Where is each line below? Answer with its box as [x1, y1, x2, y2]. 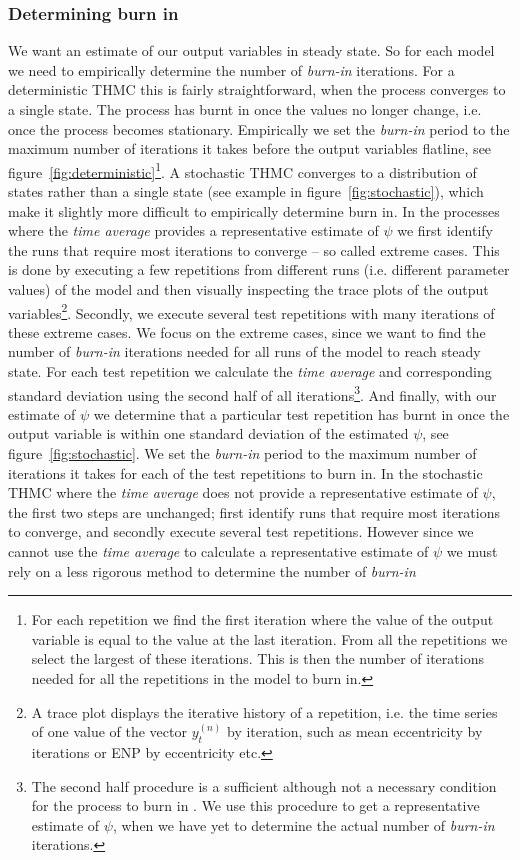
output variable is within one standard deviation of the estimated [8, 423, 409, 444]
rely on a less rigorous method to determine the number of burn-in [8, 560, 416, 581]
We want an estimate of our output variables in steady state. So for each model [8, 40, 495, 61]
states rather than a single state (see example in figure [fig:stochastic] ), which [8, 181, 484, 202]
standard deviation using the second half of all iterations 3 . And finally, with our [8, 381, 497, 405]
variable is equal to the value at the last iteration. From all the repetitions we [31, 628, 508, 649]
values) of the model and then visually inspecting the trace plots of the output [8, 279, 489, 299]
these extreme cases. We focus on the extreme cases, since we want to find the [8, 321, 486, 342]
